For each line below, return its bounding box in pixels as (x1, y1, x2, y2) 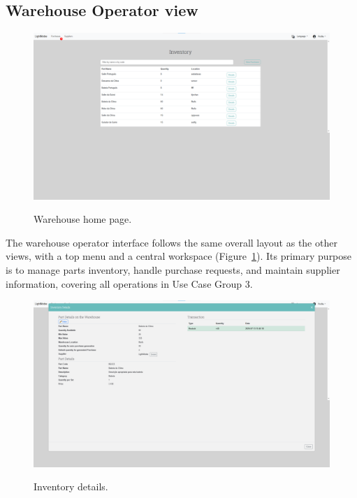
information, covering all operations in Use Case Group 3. (6, 276, 253, 291)
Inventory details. (34, 479, 108, 494)
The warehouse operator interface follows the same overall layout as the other (6, 235, 337, 249)
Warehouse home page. (34, 212, 132, 226)
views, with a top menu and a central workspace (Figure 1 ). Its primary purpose (6, 249, 352, 263)
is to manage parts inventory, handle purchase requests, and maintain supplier (6, 263, 340, 277)
